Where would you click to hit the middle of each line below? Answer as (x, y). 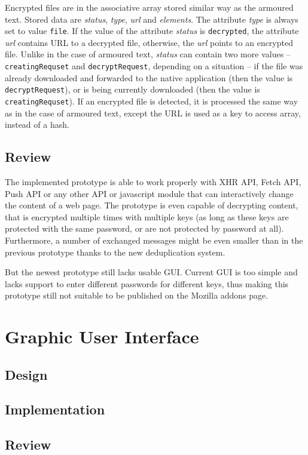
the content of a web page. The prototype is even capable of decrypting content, (152, 205)
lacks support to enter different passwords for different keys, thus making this (147, 283)
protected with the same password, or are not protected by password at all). (144, 228)
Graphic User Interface (102, 336)
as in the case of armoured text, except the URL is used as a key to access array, (153, 113)
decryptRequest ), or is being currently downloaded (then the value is (132, 89)
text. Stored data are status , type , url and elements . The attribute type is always (152, 19)
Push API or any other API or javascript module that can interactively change (149, 193)
